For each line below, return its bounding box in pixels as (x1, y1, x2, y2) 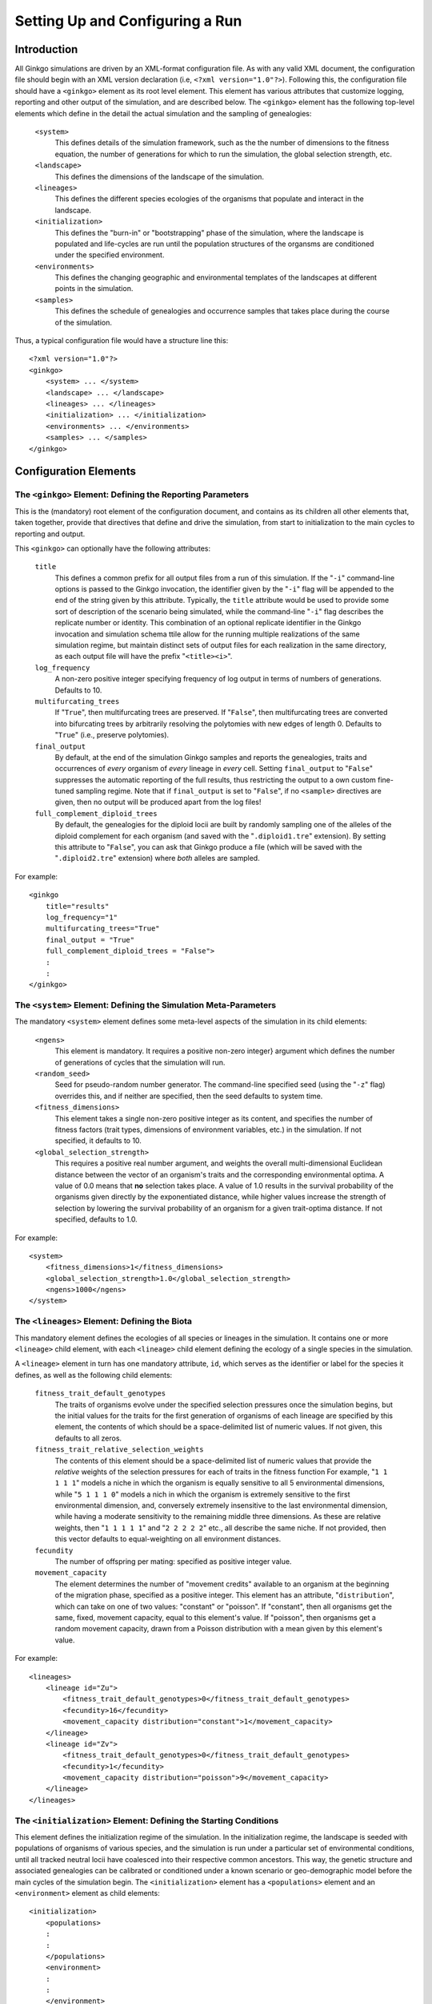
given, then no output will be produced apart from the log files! (54, 798, 262, 807)
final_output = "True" (45, 935, 135, 944)
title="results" (45, 902, 110, 911)
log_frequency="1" (45, 913, 118, 922)
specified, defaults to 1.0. (54, 1214, 138, 1224)
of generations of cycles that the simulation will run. (54, 1057, 226, 1067)
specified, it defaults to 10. (54, 1136, 142, 1145)
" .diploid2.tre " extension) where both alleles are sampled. (54, 854, 260, 863)
